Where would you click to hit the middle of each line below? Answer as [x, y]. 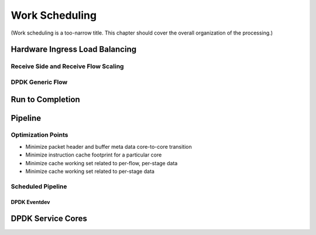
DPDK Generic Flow [39, 82]
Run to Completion [45, 99]
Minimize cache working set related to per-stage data [90, 171]
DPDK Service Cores [49, 219]
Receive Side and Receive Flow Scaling [67, 66]
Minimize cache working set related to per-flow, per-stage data [102, 163]
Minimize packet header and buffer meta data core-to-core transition [109, 147]
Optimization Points [39, 135]
